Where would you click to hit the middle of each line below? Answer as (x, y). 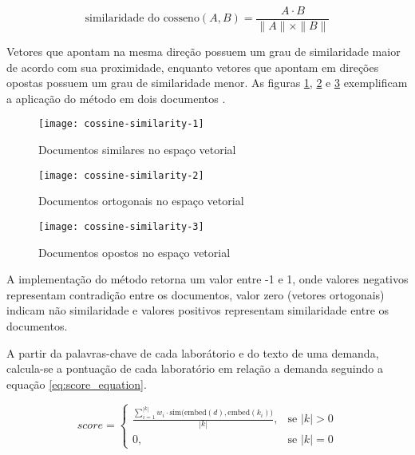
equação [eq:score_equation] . (77, 384)
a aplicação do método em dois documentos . (116, 98)
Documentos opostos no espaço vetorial (134, 252)
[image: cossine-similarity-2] (121, 175)
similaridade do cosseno (142, 19)
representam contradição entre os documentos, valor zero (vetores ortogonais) (196, 294)
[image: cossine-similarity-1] (121, 124)
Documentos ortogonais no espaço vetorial (141, 201)
